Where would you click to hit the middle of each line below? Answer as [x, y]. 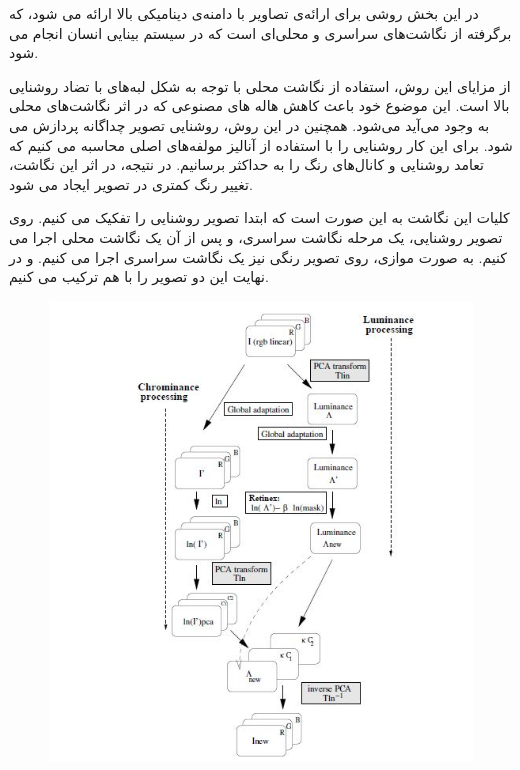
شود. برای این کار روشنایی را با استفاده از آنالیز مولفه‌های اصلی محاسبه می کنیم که [261, 144]
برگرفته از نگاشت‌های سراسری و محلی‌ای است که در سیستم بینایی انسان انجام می [260, 32]
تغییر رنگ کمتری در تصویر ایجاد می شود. [131, 183]
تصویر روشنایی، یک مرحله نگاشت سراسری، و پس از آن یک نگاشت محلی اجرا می [256, 236]
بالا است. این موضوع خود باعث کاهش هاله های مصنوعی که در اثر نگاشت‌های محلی [259, 105]
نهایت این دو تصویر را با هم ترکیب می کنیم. [139, 276]
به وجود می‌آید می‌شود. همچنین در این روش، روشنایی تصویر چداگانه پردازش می [249, 124]
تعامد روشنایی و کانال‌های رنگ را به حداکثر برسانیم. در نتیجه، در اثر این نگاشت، [246, 164]
